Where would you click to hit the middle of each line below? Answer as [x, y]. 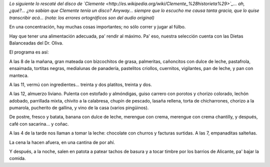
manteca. [19, 75]
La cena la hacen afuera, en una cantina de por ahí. [62, 142]
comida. [17, 158]
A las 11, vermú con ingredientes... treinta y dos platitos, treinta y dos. [80, 84]
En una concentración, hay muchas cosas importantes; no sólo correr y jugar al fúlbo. [97, 27]
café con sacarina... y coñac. [39, 124]
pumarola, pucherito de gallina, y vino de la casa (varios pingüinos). [79, 108]
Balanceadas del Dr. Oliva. [36, 43]
